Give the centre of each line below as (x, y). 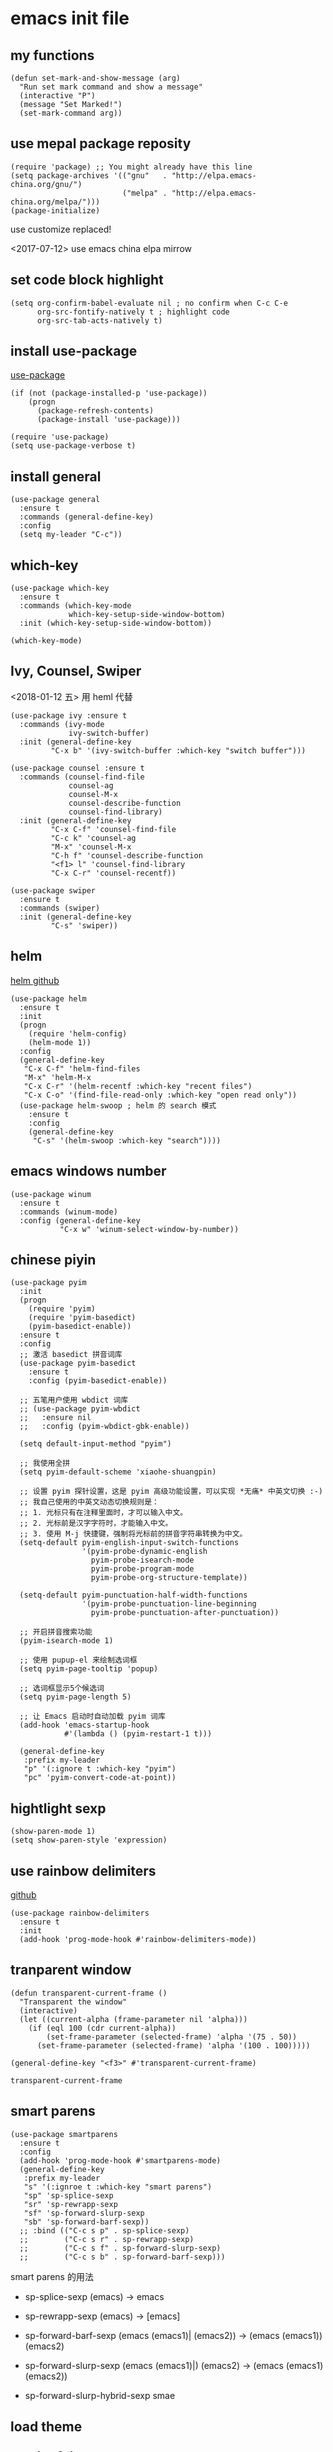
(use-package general (55, 500)
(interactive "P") (58, 96)
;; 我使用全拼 (45, 1463)
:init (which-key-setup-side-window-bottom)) (116, 623)
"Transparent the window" (73, 2002)
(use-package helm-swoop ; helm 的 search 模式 (118, 1105)
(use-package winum (51, 1194)
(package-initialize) (55, 210)
